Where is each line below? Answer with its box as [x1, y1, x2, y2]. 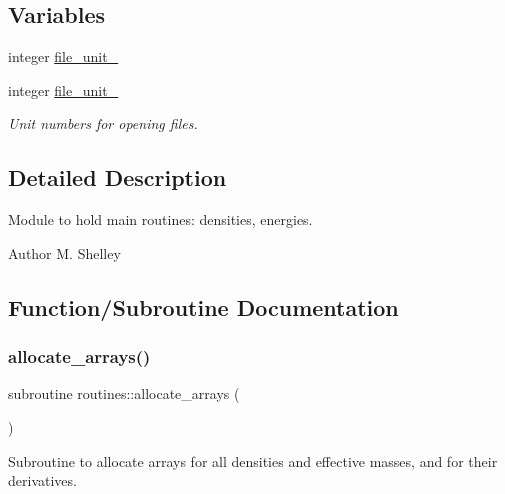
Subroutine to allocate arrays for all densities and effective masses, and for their [8, 450, 498, 471]
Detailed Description [8, 162, 227, 193]
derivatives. [8, 470, 77, 491]
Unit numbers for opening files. [8, 113, 198, 134]
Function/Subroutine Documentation [8, 291, 399, 322]
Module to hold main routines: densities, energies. [8, 209, 313, 230]
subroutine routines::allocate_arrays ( [8, 383, 240, 404]
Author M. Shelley [8, 242, 121, 263]
